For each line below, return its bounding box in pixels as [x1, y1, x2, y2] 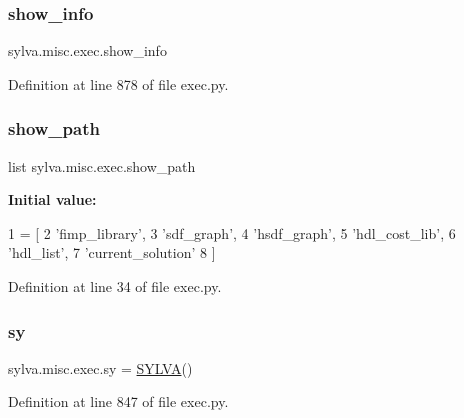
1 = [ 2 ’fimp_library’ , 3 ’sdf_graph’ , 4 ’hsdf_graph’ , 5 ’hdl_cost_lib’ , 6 [8, 222, 456, 243]
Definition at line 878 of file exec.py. [8, 73, 229, 94]
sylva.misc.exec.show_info [8, 40, 167, 61]
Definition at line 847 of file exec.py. [8, 391, 229, 412]
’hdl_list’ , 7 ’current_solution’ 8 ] [8, 242, 216, 263]
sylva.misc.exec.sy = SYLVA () [8, 357, 193, 378]
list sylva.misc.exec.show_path [8, 155, 196, 176]
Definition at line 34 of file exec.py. [8, 276, 222, 296]
